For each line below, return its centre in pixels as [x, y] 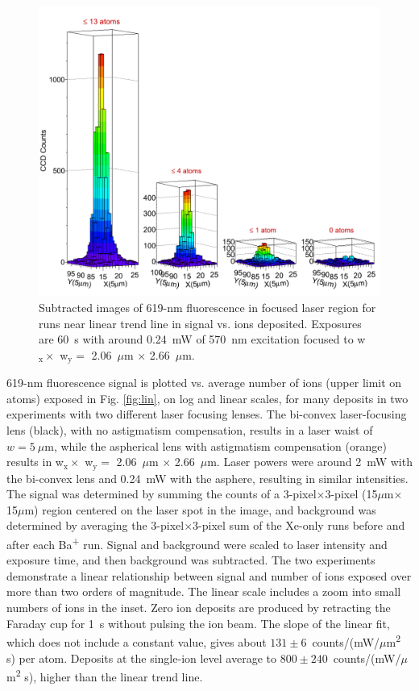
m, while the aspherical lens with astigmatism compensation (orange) [216, 445]
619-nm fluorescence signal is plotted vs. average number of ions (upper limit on [204, 383]
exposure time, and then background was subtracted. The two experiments [191, 560]
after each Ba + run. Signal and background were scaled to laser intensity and [197, 543]
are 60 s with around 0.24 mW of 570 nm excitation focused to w [202, 339]
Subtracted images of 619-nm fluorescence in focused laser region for [207, 307]
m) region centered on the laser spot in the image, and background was [200, 509]
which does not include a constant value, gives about [137, 641]
